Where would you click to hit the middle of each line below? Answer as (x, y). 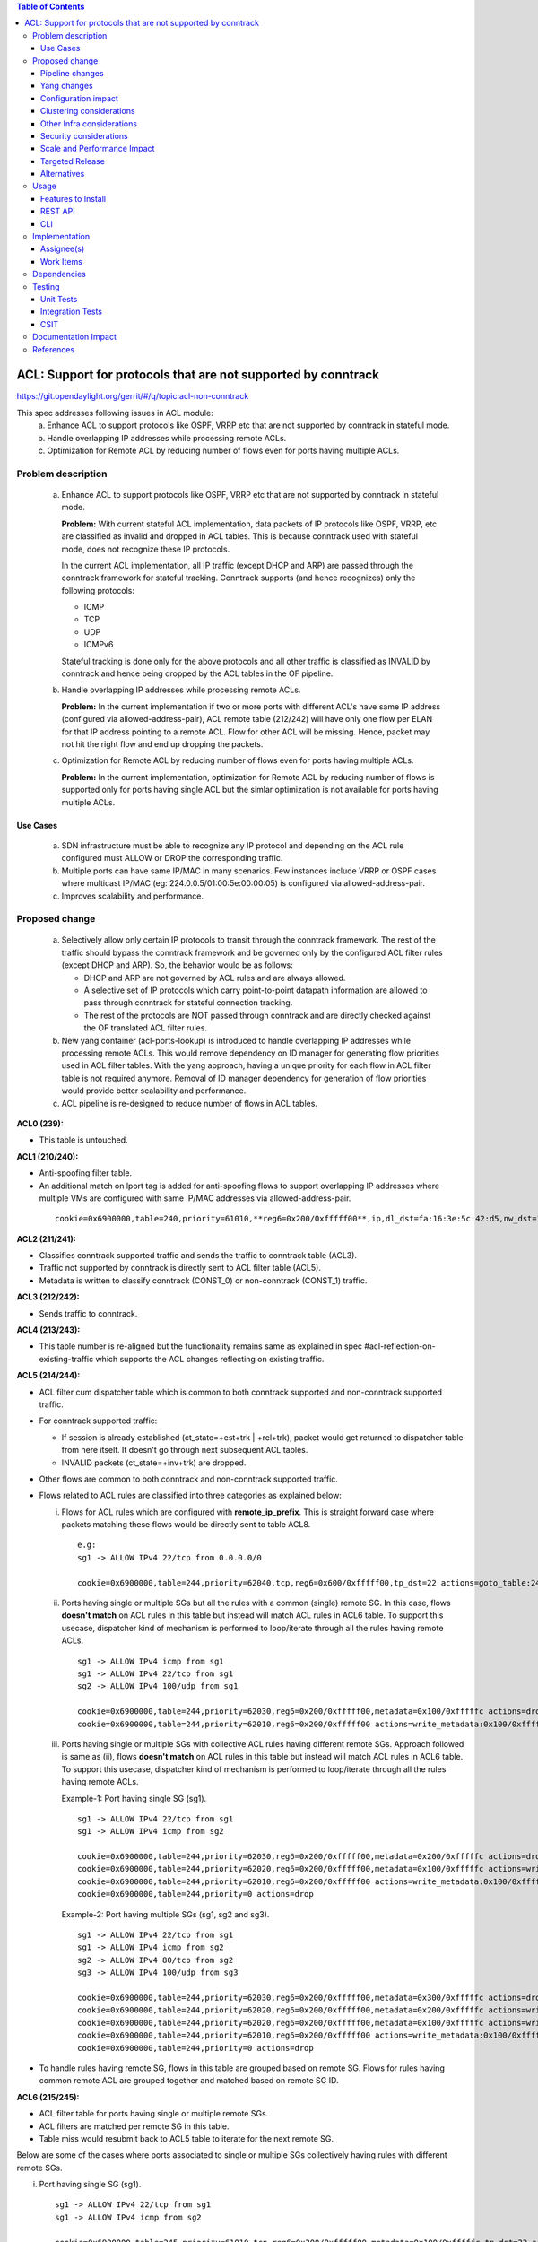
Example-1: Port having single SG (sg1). (134, 1798)
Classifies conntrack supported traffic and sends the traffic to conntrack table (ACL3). (198, 1256)
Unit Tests (59, 299)
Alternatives (63, 174)
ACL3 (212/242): (48, 1297)
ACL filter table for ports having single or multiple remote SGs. (154, 2114)
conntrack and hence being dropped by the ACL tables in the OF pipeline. (197, 673)
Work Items (61, 261)
